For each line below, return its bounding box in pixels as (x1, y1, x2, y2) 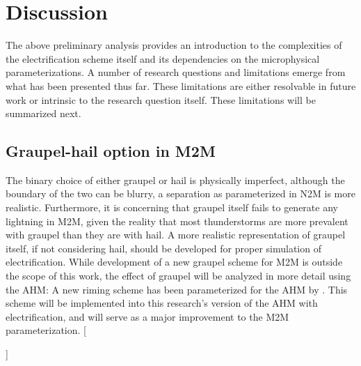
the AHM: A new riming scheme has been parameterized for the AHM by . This (6, 282, 348, 296)
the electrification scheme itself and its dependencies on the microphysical (6, 51, 320, 66)
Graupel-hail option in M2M (6, 140, 216, 162)
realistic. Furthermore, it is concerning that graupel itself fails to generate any (6, 200, 338, 215)
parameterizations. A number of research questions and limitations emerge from (6, 65, 346, 79)
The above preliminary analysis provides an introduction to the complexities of (6, 38, 342, 52)
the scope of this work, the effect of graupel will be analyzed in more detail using (6, 268, 351, 283)
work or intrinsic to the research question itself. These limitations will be (6, 92, 316, 107)
